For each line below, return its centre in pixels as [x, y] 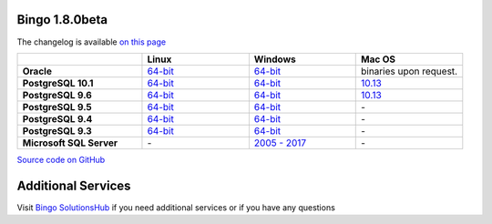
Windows [275, 59]
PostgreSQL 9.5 [57, 107]
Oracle [37, 71]
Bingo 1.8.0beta [62, 20]
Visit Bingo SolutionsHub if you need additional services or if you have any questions [176, 207]
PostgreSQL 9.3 [57, 130]
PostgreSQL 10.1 [58, 83]
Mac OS [378, 59]
